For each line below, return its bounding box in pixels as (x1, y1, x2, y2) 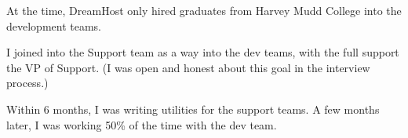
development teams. (6, 17, 102, 34)
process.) (6, 74, 49, 91)
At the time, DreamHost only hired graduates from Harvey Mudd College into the (6, 2, 402, 18)
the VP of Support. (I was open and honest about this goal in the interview (6, 59, 370, 75)
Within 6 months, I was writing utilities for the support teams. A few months (6, 100, 380, 117)
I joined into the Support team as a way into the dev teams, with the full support (6, 44, 399, 60)
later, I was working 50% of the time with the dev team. (6, 116, 277, 133)
